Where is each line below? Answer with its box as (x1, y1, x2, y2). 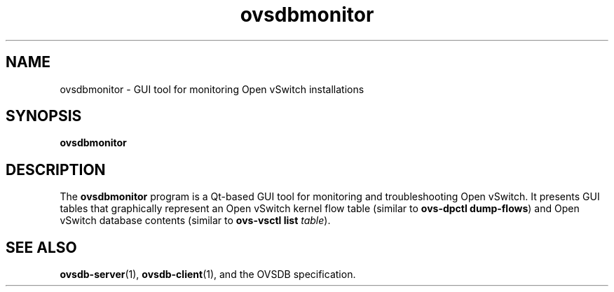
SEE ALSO (6, 238, 77, 256)
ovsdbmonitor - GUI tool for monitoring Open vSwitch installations (60, 83, 364, 95)
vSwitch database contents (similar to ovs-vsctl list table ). (60, 214, 331, 227)
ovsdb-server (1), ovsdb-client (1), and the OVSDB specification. (60, 268, 356, 281)
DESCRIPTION (6, 160, 106, 179)
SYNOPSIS (6, 107, 82, 125)
